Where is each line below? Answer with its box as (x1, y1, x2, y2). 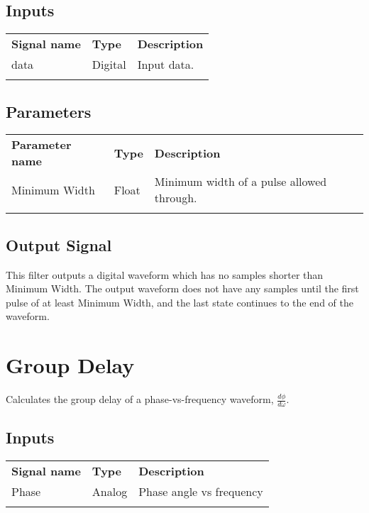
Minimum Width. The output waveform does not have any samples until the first (6, 281, 359, 296)
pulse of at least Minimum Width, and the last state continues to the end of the (6, 294, 353, 309)
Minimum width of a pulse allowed (154, 173, 327, 190)
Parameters (6, 100, 92, 122)
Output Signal (6, 233, 112, 255)
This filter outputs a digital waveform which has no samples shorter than (6, 267, 324, 282)
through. (154, 189, 197, 206)
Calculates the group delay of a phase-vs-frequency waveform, (6, 392, 274, 407)
